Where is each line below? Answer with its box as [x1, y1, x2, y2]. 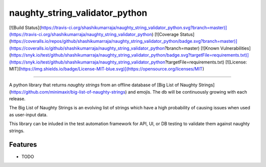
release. [9, 96, 26, 102]
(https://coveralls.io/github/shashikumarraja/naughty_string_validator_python [9, 45, 165, 51]
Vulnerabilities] [220, 45, 251, 51]
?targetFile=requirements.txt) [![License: [165, 59, 247, 65]
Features [9, 140, 37, 149]
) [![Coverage [152, 31, 179, 37]
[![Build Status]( [9, 25, 41, 31]
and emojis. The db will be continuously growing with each [128, 89, 247, 95]
